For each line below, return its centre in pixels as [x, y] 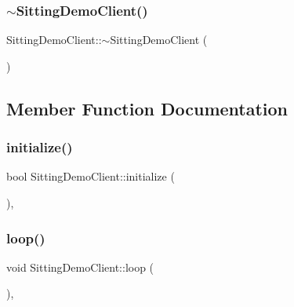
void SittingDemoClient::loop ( [80, 267]
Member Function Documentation [147, 108]
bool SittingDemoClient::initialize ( [91, 176]
